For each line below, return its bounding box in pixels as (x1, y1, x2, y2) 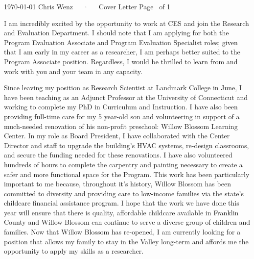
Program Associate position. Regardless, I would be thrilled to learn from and (4, 56, 238, 66)
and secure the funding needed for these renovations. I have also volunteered (4, 150, 232, 160)
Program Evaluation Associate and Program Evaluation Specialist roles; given (4, 37, 238, 47)
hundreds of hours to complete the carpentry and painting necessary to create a (4, 159, 243, 169)
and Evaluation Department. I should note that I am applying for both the (4, 27, 229, 38)
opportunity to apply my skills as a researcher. (4, 246, 144, 256)
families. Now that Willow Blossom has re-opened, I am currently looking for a (4, 227, 241, 237)
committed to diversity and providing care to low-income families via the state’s (4, 188, 244, 198)
